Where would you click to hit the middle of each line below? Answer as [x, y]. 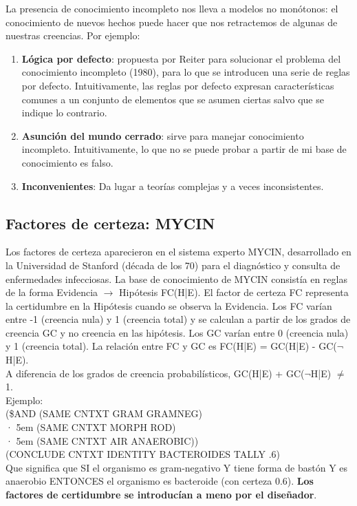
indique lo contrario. [64, 113]
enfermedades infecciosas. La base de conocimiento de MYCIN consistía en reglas [176, 278]
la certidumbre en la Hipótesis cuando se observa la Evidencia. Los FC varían [169, 305]
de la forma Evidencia [52, 292]
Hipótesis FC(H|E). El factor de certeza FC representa [234, 292]
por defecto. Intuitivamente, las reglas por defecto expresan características [178, 85]
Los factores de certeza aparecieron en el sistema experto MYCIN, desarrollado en [178, 252]
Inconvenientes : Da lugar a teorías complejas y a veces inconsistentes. [173, 186]
